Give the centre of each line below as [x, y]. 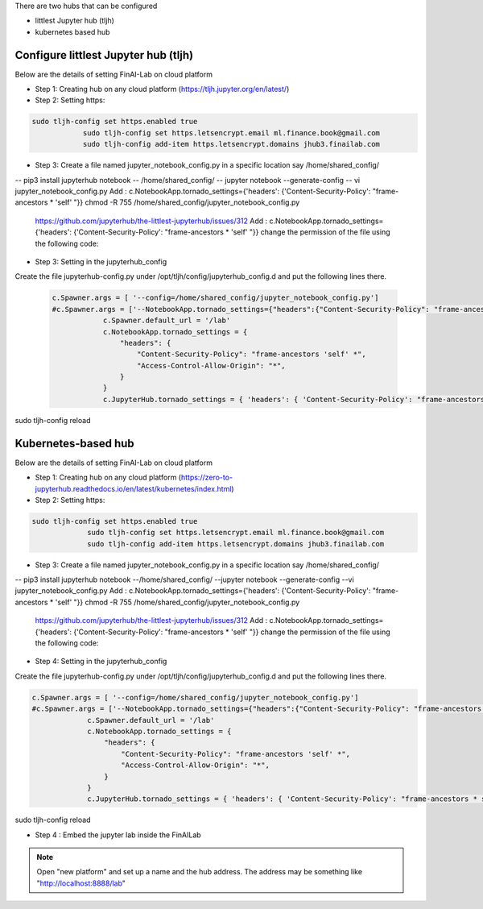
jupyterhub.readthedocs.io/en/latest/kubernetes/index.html [133, 488]
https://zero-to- [207, 477]
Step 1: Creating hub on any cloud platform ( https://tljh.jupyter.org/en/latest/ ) [162, 89]
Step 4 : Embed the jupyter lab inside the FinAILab [118, 835]
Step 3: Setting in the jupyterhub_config [101, 261]
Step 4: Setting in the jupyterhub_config [101, 662]
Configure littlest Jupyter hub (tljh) [104, 55]
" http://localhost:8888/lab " [81, 883]
